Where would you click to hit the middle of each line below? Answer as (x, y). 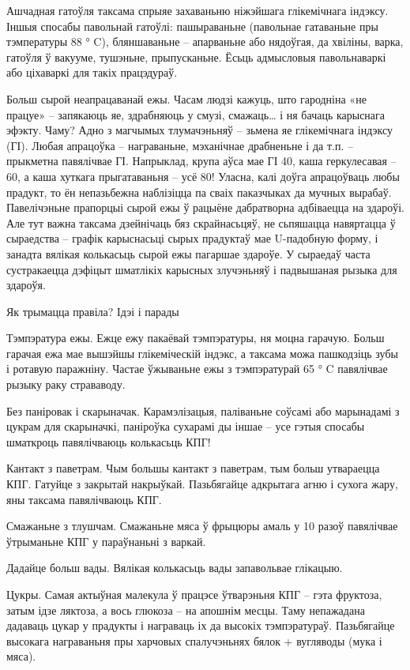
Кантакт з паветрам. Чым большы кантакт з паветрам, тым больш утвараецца (193, 468)
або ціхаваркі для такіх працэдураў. (92, 72)
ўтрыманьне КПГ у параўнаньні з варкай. (106, 541)
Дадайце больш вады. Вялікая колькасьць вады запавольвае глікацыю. (175, 568)
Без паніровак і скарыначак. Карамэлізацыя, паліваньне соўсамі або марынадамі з (203, 410)
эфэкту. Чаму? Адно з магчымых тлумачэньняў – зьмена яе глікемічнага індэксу (200, 130)
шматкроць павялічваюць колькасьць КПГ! (109, 441)
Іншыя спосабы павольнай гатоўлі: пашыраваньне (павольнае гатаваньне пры (192, 26)
